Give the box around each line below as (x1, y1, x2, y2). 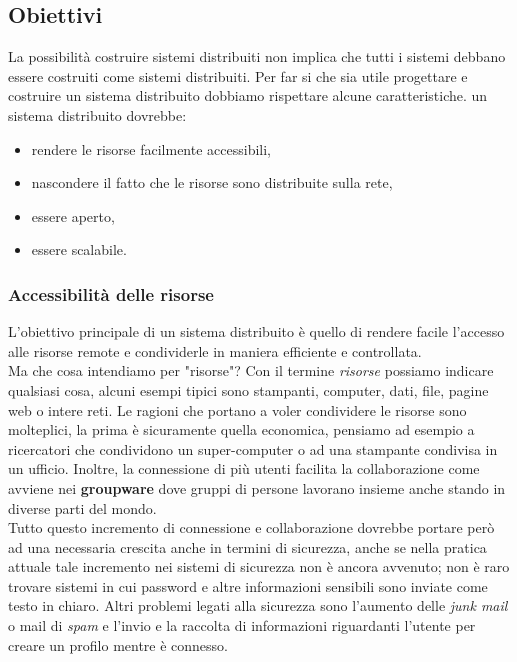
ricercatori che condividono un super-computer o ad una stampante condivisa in (8, 438, 498, 459)
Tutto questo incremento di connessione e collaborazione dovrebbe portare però (8, 517, 495, 538)
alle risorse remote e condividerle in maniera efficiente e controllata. (8, 340, 422, 361)
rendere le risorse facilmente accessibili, (31, 138, 271, 159)
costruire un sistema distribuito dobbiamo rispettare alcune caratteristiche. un (8, 85, 488, 106)
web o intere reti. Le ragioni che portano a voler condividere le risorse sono (8, 399, 467, 420)
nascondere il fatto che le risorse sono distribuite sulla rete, (31, 172, 393, 193)
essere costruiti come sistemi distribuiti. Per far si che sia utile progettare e (8, 65, 468, 86)
